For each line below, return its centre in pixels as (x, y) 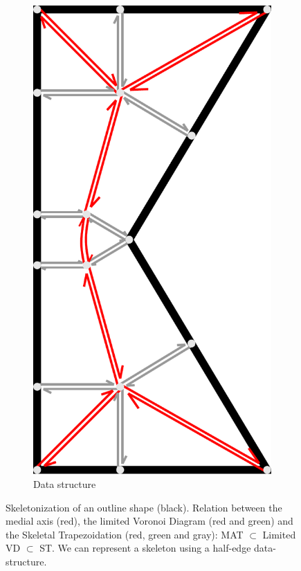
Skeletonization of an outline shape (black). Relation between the (144, 507)
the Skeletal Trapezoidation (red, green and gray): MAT (125, 534)
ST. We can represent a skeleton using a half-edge (145, 548)
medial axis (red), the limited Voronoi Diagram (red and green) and (149, 521)
